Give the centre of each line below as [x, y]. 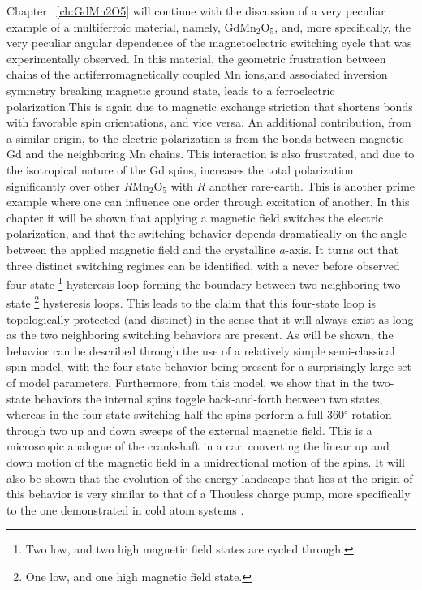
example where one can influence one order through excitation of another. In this [208, 202]
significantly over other [63, 185]
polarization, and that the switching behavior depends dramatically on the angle [207, 233]
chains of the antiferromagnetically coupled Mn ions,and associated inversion [197, 74]
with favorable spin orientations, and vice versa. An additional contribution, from [209, 122]
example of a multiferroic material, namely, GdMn [131, 26]
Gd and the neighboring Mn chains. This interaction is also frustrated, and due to [211, 154]
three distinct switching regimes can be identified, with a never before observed [203, 265]
